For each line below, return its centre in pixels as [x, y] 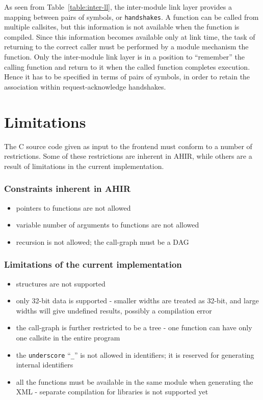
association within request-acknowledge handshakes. [85, 86]
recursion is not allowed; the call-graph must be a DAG [102, 241]
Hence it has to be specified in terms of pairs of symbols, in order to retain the [127, 77]
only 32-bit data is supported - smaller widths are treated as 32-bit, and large [137, 301]
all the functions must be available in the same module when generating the [135, 381]
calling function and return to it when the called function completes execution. [127, 66]
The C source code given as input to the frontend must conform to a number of [128, 146]
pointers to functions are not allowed [73, 207]
